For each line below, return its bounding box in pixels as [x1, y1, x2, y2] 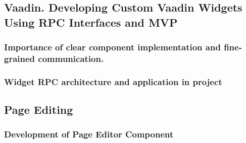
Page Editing [4, 102, 73, 117]
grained [4, 52, 35, 65]
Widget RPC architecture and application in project [4, 75, 222, 88]
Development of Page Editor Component [4, 128, 174, 140]
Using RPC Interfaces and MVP [4, 14, 178, 30]
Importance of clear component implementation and [4, 41, 221, 53]
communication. [38, 52, 104, 65]
